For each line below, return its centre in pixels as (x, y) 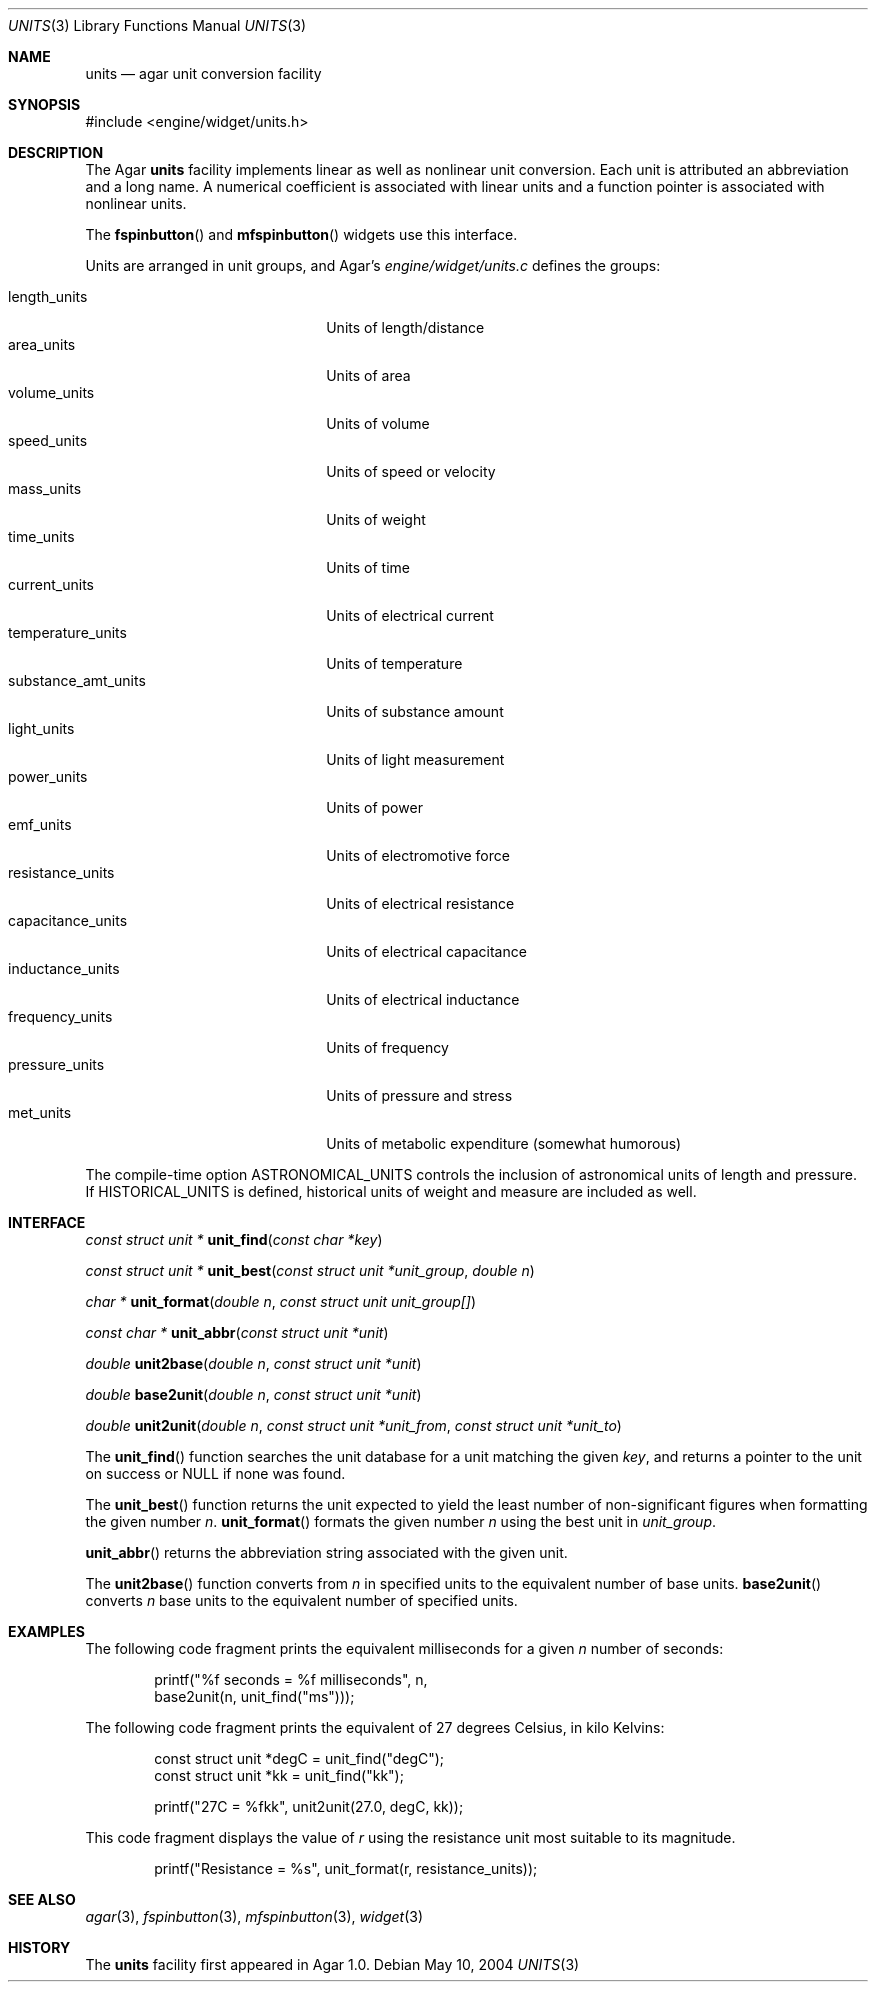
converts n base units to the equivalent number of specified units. (301, 1600)
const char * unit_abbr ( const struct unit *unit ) (237, 1332)
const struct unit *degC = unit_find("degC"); (299, 1758)
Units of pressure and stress (419, 1095)
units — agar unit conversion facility (203, 73)
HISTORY (39, 1947)
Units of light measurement (415, 759)
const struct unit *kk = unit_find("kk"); (279, 1775)
